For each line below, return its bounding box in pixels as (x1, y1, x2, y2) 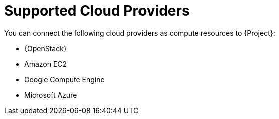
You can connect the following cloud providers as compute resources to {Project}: (4, 28, 275, 37)
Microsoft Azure (24, 90, 77, 99)
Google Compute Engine (24, 75, 105, 84)
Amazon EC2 (24, 59, 67, 68)
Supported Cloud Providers (4, 2, 190, 19)
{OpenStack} (24, 44, 67, 53)
